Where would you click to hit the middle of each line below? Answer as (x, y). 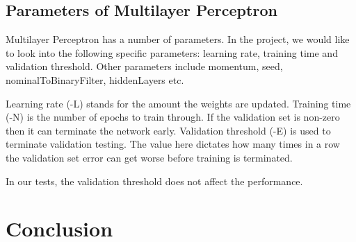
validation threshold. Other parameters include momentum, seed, (144, 66)
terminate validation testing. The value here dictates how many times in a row (173, 144)
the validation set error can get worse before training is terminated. (149, 157)
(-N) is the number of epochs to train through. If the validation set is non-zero (173, 117)
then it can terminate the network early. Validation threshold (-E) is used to (168, 130)
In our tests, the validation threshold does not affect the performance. (154, 181)
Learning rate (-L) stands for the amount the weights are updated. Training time (178, 103)
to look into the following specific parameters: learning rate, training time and (172, 52)
